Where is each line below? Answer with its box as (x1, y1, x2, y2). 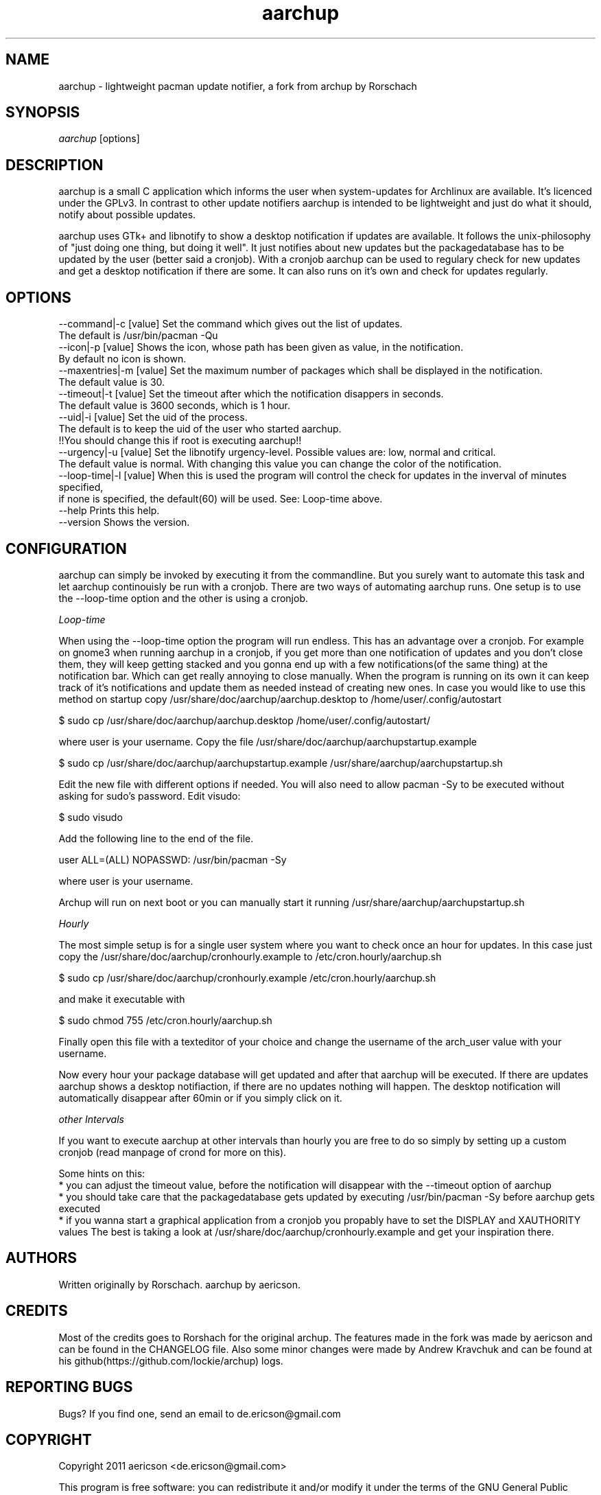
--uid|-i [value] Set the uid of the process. (58, 411, 248, 424)
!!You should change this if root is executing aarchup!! (58, 434, 302, 447)
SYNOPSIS (5, 104, 80, 121)
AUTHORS (5, 1249, 78, 1267)
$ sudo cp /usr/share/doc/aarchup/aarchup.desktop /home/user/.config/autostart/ (58, 714, 430, 726)
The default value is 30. (58, 376, 165, 389)
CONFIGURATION (5, 540, 127, 557)
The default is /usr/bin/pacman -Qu (58, 329, 218, 342)
